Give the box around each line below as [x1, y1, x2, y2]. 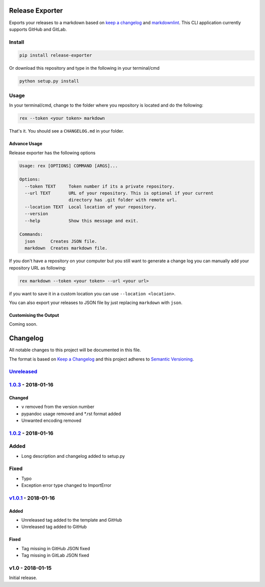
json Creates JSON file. [25, 238, 98, 244]
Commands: [19, 231, 43, 237]
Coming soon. [9, 321, 38, 327]
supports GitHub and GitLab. [9, 26, 67, 32]
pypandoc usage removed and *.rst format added [21, 411, 121, 417]
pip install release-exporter [19, 53, 92, 58]
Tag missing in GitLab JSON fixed [21, 553, 89, 559]
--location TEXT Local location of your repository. [25, 204, 157, 210]
